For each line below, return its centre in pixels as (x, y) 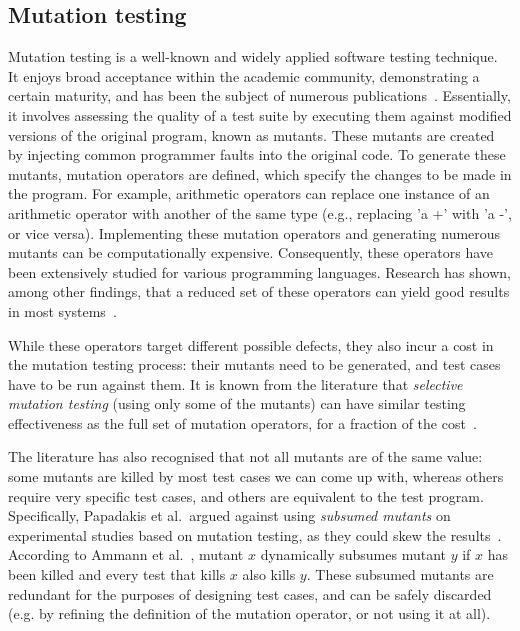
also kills (269, 574)
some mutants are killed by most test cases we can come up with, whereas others (256, 476)
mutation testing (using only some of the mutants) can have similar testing (237, 403)
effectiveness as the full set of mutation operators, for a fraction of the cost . (242, 422)
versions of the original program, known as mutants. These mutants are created (251, 134)
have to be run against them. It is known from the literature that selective (235, 383)
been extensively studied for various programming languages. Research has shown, (259, 271)
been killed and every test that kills (117, 574)
